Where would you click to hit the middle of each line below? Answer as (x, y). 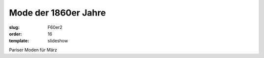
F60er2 (55, 27)
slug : (14, 27)
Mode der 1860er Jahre (57, 13)
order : (15, 34)
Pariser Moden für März (33, 50)
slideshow (58, 41)
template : (19, 41)
